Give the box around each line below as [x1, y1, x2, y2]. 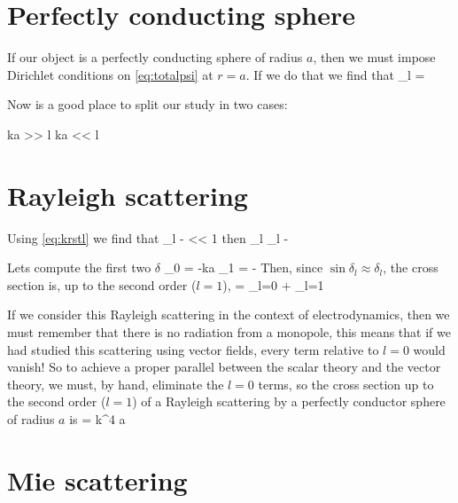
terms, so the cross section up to [258, 374, 434, 393]
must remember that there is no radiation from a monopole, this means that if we [7, 323, 451, 341]
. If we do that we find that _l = [245, 65, 425, 83]
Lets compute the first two [7, 258, 151, 277]
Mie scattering [7, 461, 188, 498]
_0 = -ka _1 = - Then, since [164, 258, 323, 277]
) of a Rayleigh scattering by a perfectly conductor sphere [132, 392, 446, 411]
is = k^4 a [69, 409, 126, 428]
